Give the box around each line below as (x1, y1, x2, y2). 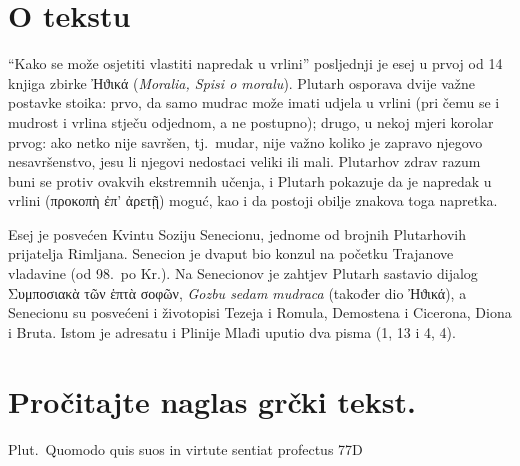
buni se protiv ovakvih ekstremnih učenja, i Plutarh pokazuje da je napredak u (8, 170, 492, 191)
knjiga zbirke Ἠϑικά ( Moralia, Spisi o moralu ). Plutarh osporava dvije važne (8, 72, 476, 93)
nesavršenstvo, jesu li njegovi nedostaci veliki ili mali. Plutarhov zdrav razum (8, 151, 481, 172)
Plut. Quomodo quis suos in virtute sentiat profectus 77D (8, 438, 363, 459)
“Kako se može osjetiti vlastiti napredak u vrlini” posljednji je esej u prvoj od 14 (8, 53, 503, 74)
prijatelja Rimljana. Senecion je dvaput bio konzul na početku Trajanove (8, 243, 454, 264)
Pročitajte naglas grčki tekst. (8, 380, 416, 421)
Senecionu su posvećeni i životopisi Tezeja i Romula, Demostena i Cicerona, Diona (8, 302, 512, 323)
